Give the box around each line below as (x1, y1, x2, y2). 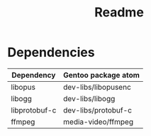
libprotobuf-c (11, 105, 57, 115)
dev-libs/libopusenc (63, 82, 131, 92)
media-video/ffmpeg (63, 117, 133, 127)
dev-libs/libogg (63, 93, 116, 103)
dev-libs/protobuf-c (63, 105, 133, 115)
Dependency (11, 70, 56, 80)
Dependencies (7, 44, 95, 61)
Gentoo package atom (63, 70, 140, 80)
